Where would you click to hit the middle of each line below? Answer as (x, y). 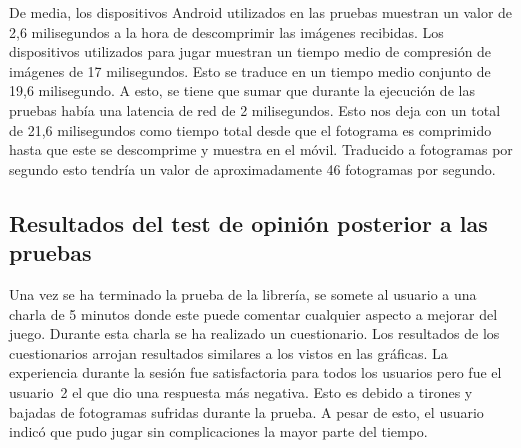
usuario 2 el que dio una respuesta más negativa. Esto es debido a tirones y (241, 391)
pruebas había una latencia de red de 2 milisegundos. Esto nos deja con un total (255, 109)
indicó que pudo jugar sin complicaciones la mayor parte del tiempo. (218, 431)
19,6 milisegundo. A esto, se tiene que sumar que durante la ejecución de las (242, 90)
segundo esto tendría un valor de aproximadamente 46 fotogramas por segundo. (252, 168)
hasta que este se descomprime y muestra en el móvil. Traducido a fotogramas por (261, 149)
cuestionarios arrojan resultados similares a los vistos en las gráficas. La (228, 352)
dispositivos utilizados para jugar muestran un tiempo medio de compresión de (250, 51)
